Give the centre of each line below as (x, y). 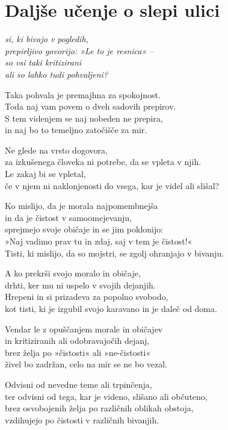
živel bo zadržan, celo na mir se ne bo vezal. (86, 364)
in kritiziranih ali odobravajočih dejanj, (77, 341)
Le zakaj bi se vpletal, (45, 174)
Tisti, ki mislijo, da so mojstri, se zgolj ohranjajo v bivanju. (115, 253)
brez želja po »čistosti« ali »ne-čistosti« (78, 352)
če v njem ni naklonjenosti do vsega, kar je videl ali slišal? (112, 185)
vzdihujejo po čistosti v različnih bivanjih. (82, 419)
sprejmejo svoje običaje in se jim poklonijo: (84, 229)
